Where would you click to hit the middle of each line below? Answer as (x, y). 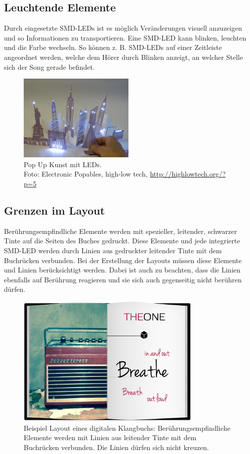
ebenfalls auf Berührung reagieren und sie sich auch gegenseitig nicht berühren (123, 279)
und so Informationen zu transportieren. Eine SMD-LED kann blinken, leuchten (125, 37)
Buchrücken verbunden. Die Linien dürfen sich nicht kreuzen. (116, 447)
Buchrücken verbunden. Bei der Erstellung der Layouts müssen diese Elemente (123, 260)
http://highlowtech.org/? (188, 174)
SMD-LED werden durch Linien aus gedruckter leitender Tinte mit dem (113, 250)
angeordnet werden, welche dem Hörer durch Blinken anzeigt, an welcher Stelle (124, 57)
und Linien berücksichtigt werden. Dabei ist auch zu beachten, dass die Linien (122, 270)
